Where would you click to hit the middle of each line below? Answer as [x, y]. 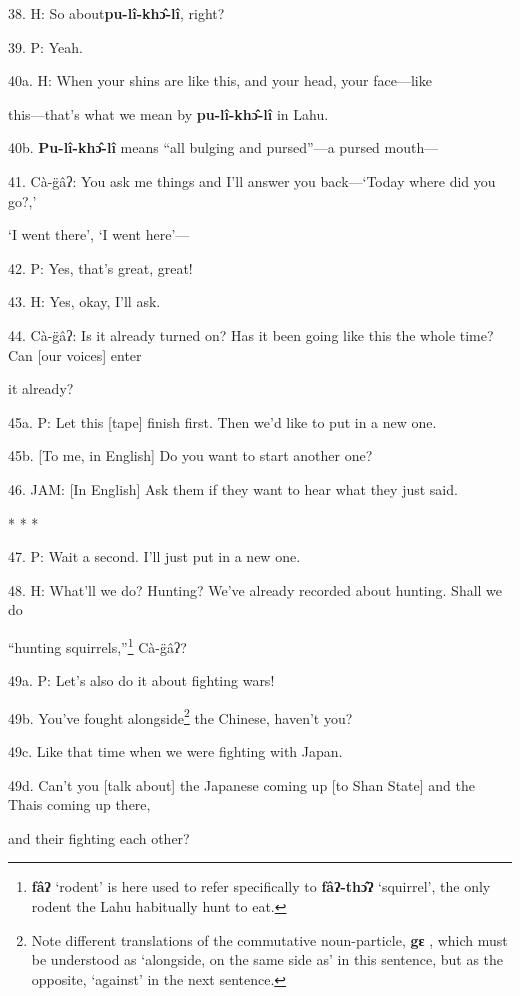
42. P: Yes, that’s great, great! [100, 267]
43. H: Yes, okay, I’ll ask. [84, 301]
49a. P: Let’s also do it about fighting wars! [141, 680]
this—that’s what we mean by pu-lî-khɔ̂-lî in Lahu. [168, 113]
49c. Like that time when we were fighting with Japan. [175, 750]
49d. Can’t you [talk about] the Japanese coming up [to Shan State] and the [241, 784]
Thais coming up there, [79, 804]
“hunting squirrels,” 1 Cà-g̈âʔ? [97, 645]
